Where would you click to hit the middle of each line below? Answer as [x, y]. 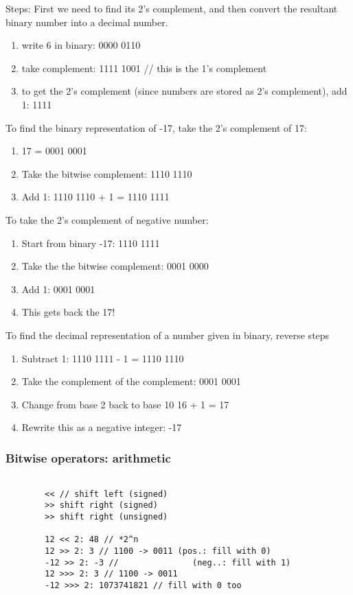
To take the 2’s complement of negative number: [107, 219]
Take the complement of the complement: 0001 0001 [131, 381]
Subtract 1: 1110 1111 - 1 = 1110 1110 [103, 358]
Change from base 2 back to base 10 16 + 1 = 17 [125, 404]
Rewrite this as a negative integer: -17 [102, 427]
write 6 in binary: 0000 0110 [81, 45]
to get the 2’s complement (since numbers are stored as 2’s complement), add [184, 91]
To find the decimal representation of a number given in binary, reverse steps [168, 335]
